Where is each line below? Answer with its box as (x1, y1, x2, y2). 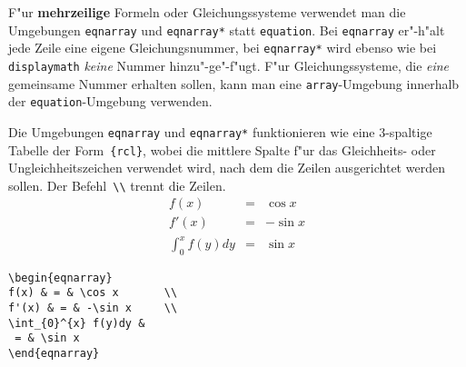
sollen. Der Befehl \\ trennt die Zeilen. (8, 175, 226, 194)
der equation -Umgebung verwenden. (8, 92, 213, 111)
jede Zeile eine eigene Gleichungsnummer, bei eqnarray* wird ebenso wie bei (8, 38, 437, 57)
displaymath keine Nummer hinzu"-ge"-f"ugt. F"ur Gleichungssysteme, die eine (8, 55, 450, 74)
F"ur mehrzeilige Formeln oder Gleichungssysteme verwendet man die (8, 3, 406, 21)
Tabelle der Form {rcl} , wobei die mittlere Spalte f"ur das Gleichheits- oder (8, 140, 436, 159)
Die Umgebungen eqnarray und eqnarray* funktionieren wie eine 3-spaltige (8, 122, 432, 141)
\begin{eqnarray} (8, 271, 113, 284)
